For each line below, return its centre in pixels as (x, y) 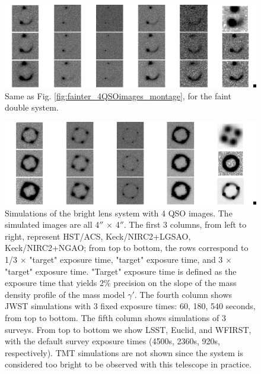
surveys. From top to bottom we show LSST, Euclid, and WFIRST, (128, 329)
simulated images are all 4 (52, 224)
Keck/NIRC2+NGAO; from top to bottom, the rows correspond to (127, 248)
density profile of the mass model (65, 294)
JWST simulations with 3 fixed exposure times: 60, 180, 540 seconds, (130, 306)
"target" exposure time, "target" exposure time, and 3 (126, 259)
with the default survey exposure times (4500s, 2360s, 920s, (112, 341)
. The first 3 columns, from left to (185, 224)
